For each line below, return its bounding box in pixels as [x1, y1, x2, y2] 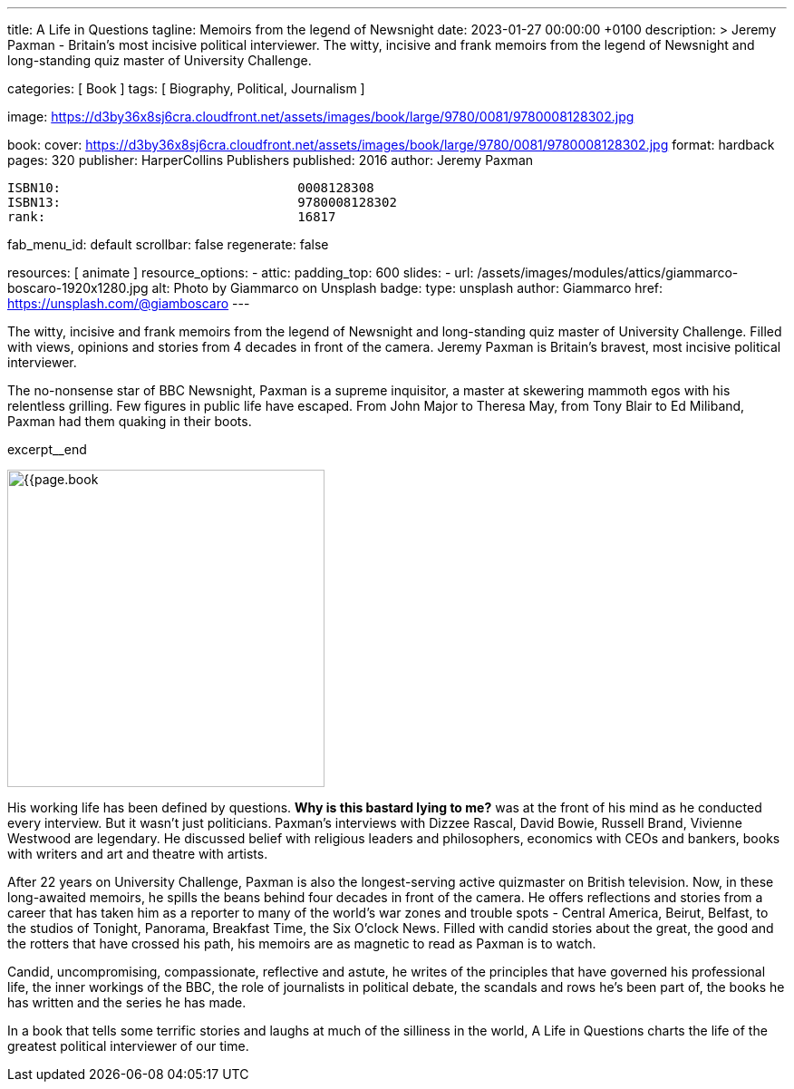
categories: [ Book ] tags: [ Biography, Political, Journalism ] [7, 81, 365, 96]
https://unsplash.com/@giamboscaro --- [7, 296, 250, 311]
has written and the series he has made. [7, 995, 247, 1010]
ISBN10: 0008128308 [7, 180, 374, 195]
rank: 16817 [7, 209, 336, 224]
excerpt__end [7, 442, 87, 457]
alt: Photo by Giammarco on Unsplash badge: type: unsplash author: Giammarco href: [151, 280, 663, 296]
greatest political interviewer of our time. [7, 1038, 249, 1054]
